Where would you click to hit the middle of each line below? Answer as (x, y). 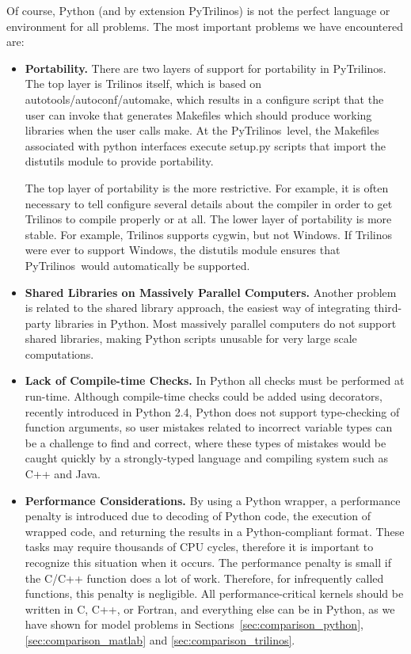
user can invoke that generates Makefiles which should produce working (198, 114)
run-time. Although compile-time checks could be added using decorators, (204, 396)
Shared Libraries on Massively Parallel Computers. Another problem (211, 292)
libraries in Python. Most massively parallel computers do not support (226, 323)
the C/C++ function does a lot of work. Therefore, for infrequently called (204, 578)
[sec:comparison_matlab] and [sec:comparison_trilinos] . (160, 639)
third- (388, 308)
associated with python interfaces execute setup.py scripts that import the (205, 145)
